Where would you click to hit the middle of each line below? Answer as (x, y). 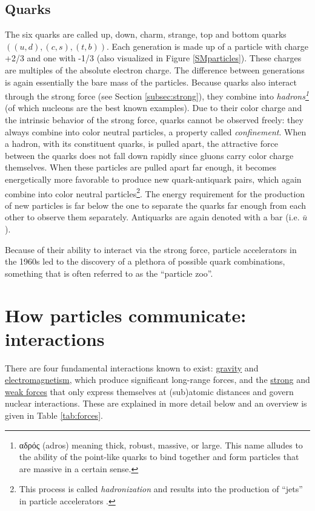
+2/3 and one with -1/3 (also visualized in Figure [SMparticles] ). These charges (153, 58)
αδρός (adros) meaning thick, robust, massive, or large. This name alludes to (161, 445)
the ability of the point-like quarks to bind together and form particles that (159, 457)
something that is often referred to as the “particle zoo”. (109, 273)
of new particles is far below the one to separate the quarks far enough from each (156, 205)
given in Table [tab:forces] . (54, 415)
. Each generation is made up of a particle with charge (207, 46)
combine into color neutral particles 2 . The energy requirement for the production (155, 192)
